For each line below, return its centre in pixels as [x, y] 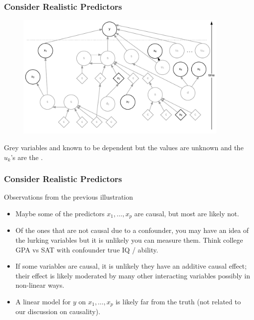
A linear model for [43, 301]
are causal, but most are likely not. [187, 213]
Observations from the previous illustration [69, 197]
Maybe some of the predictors [60, 213]
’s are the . [27, 157]
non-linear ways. [40, 285]
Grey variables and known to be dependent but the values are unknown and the [124, 147]
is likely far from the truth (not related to [178, 301]
